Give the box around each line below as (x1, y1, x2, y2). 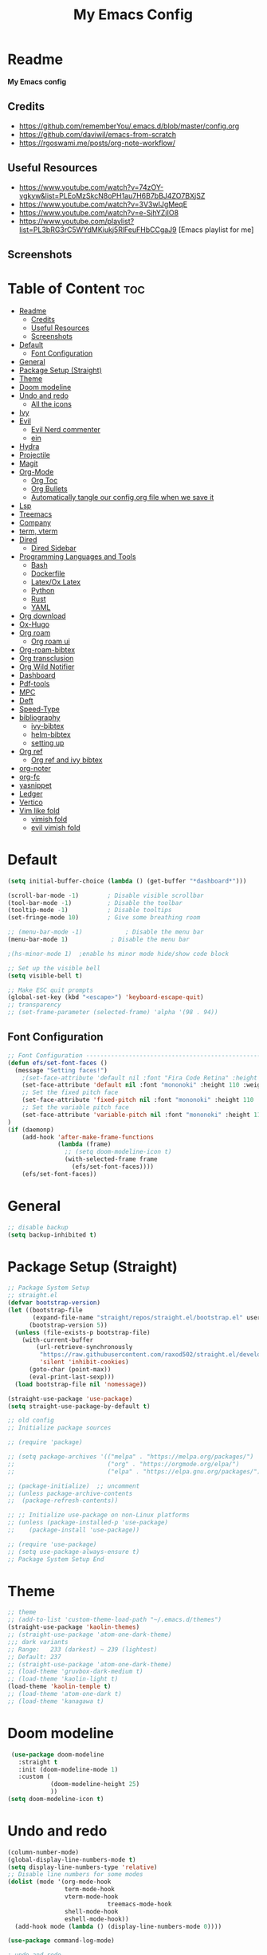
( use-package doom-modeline (10, 1750, 104, 1759)
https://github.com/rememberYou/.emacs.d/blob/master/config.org (18, 121, 240, 131)
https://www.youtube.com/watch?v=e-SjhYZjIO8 (18, 207, 179, 217)
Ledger (18, 789, 43, 798)
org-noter (18, 763, 51, 773)
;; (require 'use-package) (7, 1540, 97, 1548)
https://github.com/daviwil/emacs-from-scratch (18, 129, 177, 139)
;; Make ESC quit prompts (7, 986, 93, 994)
